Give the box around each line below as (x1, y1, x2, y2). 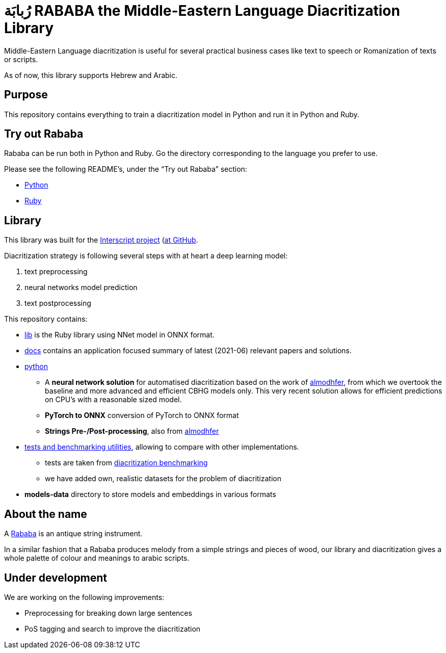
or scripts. (4, 55, 38, 64)
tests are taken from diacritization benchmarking (45, 458, 208, 467)
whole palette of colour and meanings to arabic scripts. (4, 554, 190, 563)
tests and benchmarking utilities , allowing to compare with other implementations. (24, 442, 299, 452)
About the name (4, 507, 87, 520)
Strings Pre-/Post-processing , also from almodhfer (45, 427, 219, 436)
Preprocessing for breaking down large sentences (24, 608, 192, 617)
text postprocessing (24, 299, 91, 308)
